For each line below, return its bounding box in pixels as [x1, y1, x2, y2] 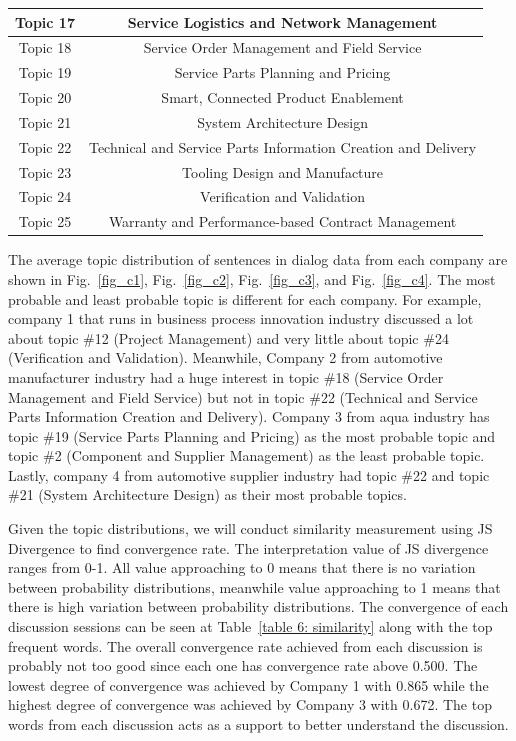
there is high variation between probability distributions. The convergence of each [8, 596, 509, 617]
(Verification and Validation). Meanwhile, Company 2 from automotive [8, 347, 443, 368]
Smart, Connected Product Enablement [161, 87, 404, 108]
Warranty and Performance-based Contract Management [108, 211, 457, 232]
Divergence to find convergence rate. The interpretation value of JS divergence [8, 537, 489, 558]
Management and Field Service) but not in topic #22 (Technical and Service [8, 386, 478, 407]
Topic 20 [18, 87, 72, 108]
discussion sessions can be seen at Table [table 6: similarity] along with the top [8, 616, 493, 637]
